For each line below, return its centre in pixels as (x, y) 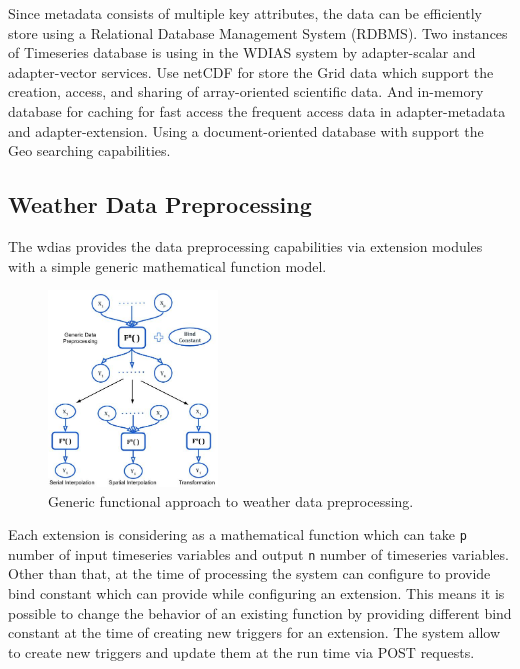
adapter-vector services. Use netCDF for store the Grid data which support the (251, 71)
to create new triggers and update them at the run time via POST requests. (241, 651)
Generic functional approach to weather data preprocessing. (231, 500)
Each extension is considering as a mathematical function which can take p (237, 534)
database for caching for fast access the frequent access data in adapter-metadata (257, 110)
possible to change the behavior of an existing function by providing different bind (260, 612)
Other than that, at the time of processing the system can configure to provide (249, 573)
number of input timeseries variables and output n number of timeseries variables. (258, 553)
